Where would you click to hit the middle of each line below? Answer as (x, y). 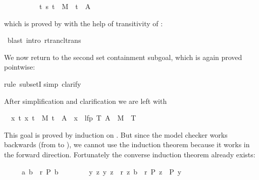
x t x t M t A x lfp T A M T (73, 118)
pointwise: (20, 67)
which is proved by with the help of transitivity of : (84, 23)
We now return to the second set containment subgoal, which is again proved (123, 57)
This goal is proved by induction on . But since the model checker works (116, 134)
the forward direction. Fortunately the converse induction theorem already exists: (130, 154)
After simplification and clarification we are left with (86, 101)
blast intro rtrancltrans (44, 40)
